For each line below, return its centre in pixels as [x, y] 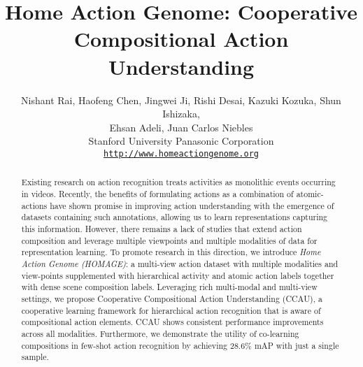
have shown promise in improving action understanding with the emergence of [192, 205]
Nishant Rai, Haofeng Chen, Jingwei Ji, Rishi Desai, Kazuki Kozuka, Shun [181, 100]
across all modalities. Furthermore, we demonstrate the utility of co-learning [160, 333]
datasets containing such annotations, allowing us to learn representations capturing [175, 217]
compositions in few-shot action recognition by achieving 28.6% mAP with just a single [180, 345]
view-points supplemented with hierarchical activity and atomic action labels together [178, 275]
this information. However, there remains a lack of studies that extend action [162, 228]
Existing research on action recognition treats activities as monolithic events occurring [178, 182]
